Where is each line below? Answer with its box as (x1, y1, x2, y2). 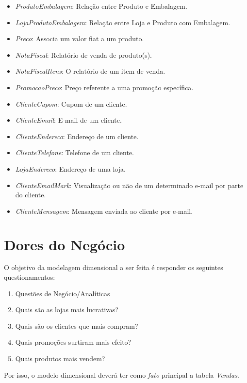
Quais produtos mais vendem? (15, 353, 105, 363)
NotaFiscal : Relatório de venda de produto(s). (15, 49, 152, 60)
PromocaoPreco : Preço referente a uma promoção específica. (15, 82, 194, 92)
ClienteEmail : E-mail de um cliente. (15, 115, 122, 125)
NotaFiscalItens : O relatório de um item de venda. (15, 66, 165, 76)
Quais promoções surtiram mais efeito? (15, 337, 132, 347)
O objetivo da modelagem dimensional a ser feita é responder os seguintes (4, 262, 223, 272)
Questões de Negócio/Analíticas (15, 288, 110, 298)
